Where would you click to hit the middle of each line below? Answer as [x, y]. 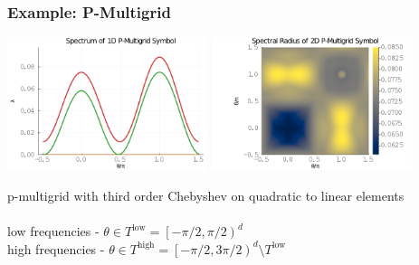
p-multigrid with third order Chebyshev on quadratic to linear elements [206, 196]
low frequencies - [53, 231]
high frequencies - [56, 248]
